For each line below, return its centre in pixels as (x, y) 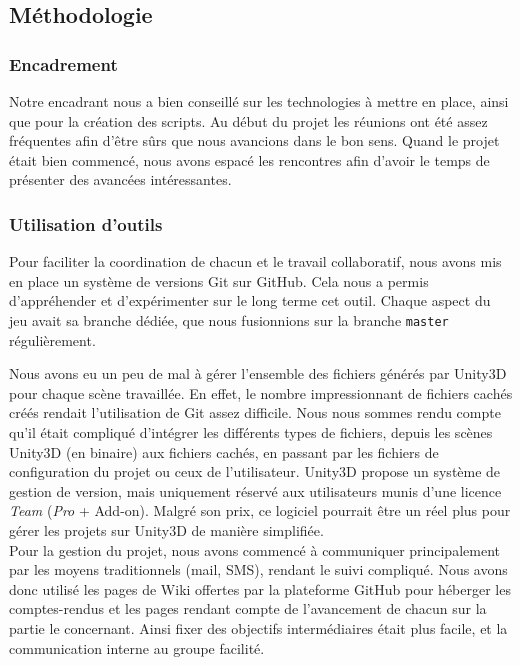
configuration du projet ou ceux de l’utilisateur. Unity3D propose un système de (255, 471)
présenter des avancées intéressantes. (120, 179)
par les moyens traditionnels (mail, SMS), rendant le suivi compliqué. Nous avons (258, 569)
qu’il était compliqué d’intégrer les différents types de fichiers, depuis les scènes (251, 432)
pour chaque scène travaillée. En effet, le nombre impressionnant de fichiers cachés (261, 392)
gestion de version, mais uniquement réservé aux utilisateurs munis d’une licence (255, 490)
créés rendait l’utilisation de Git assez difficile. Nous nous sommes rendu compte (255, 412)
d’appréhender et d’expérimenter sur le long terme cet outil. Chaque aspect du (250, 300)
